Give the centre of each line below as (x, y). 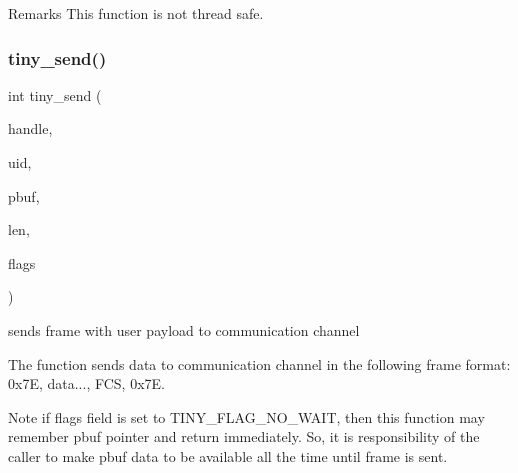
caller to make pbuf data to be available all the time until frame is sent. (228, 455)
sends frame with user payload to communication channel (184, 329)
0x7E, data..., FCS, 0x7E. (86, 383)
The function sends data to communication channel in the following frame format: (259, 363)
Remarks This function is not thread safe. (136, 13)
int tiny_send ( (55, 94)
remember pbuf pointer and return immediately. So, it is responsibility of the (244, 436)
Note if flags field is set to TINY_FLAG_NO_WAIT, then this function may (246, 416)
